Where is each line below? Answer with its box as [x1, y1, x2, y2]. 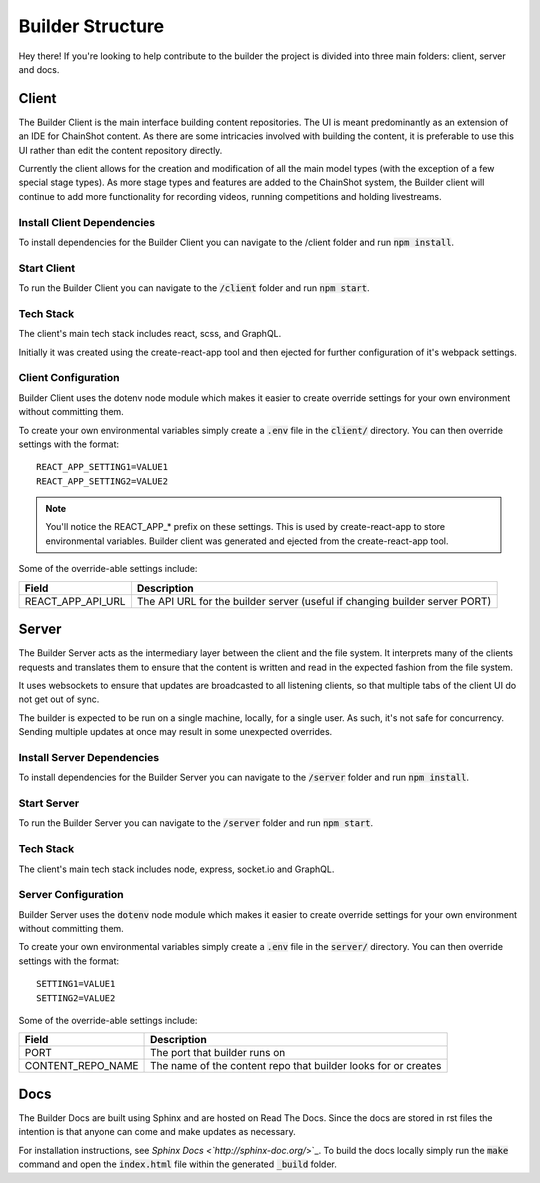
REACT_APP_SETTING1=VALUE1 [36, 461, 169, 473]
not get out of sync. [18, 693, 100, 705]
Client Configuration [18, 371, 120, 385]
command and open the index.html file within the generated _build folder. [18, 1158, 337, 1170]
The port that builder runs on [150, 1046, 286, 1060]
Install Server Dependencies [18, 750, 160, 764]
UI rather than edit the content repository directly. [18, 144, 223, 156]
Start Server [18, 796, 80, 810]
